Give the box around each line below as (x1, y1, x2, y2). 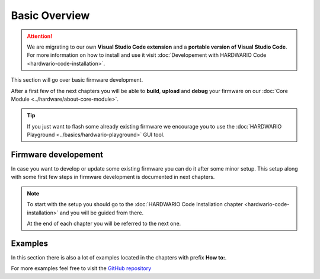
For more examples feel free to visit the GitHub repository (11, 265, 152, 272)
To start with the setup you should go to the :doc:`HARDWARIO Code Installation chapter (27, 201, 243, 208)
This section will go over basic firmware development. (11, 76, 143, 84)
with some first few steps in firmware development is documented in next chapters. (11, 174, 215, 181)
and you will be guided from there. (59, 209, 144, 216)
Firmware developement (11, 149, 104, 159)
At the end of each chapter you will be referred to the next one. (27, 220, 181, 227)
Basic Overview (11, 9, 90, 22)
